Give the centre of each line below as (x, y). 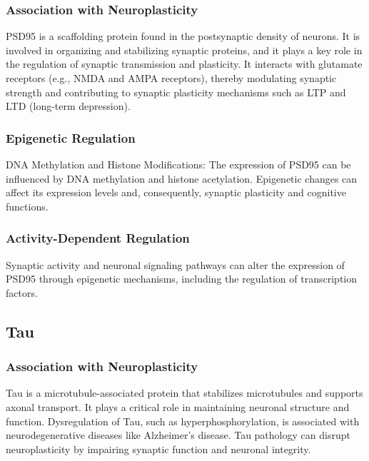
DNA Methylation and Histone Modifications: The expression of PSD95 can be (178, 164)
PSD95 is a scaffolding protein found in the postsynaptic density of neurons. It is (183, 36)
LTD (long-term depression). (68, 106)
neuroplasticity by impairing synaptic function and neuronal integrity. (158, 449)
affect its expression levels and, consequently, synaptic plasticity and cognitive (176, 192)
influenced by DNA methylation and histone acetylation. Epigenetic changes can (182, 178)
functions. (27, 206)
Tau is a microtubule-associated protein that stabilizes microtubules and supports (184, 393)
